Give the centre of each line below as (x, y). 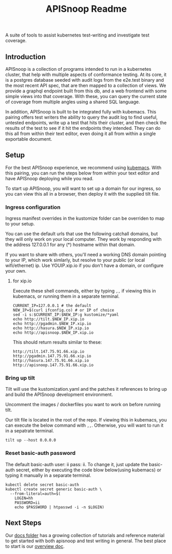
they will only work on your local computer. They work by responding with (83, 239)
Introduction (26, 57)
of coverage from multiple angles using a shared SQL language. (73, 102)
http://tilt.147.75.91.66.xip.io (49, 352)
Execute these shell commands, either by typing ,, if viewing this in (84, 291)
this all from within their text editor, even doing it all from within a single (81, 133)
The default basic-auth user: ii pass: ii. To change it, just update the (77, 464)
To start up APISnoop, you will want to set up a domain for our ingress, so (83, 188)
